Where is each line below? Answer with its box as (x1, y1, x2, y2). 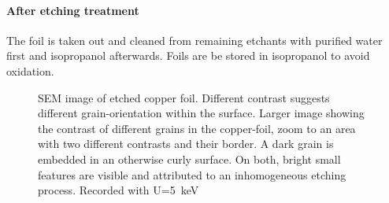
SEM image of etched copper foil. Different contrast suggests (38, 89, 330, 105)
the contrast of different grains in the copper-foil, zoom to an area (38, 120, 356, 136)
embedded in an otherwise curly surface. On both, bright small (38, 150, 341, 167)
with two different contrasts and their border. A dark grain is (38, 135, 334, 152)
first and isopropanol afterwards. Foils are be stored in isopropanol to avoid (6, 47, 370, 64)
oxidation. (6, 62, 54, 79)
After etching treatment (6, 2, 139, 18)
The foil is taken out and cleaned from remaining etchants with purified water (6, 31, 383, 48)
